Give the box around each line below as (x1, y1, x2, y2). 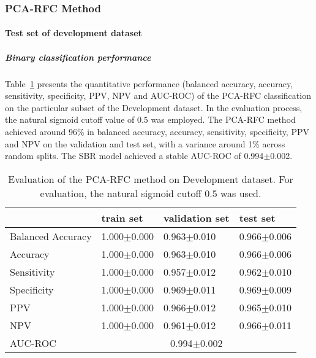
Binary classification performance (5, 50, 151, 63)
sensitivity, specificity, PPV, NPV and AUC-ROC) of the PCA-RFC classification (5, 89, 311, 102)
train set (101, 210, 143, 225)
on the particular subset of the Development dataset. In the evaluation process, (5, 101, 303, 114)
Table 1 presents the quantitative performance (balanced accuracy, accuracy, (5, 77, 293, 90)
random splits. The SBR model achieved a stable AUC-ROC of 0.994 (5, 149, 264, 162)
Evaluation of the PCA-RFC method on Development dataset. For (8, 171, 293, 186)
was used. (220, 185, 261, 200)
